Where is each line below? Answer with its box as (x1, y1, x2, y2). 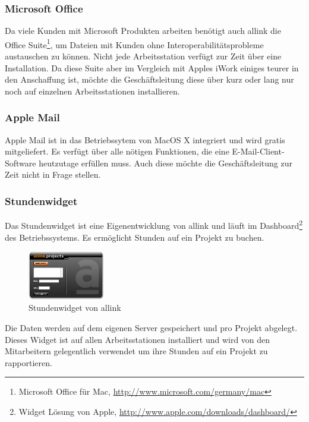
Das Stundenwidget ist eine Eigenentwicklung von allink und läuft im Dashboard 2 (5, 218, 303, 231)
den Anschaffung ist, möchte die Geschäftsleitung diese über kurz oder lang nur (5, 73, 294, 86)
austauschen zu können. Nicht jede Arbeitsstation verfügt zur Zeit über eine (5, 50, 282, 62)
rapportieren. (5, 356, 52, 369)
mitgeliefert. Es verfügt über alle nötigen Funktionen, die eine (5, 145, 229, 158)
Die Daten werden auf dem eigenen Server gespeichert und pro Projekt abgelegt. (5, 322, 298, 334)
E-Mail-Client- (232, 145, 285, 158)
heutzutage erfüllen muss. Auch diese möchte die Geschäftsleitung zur (39, 156, 292, 169)
